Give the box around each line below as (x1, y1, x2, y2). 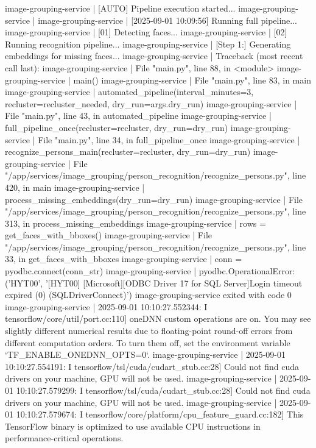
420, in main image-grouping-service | (5, 180, 145, 193)
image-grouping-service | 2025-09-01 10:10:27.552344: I (5, 300, 208, 313)
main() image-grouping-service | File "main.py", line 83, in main (73, 73, 311, 86)
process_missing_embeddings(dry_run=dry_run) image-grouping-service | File (5, 193, 303, 205)
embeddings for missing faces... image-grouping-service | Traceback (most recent (5, 49, 303, 62)
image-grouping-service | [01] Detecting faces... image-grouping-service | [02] (5, 26, 287, 38)
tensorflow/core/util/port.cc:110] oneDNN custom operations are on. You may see (5, 312, 311, 325)
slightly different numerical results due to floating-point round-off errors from (5, 324, 293, 337)
